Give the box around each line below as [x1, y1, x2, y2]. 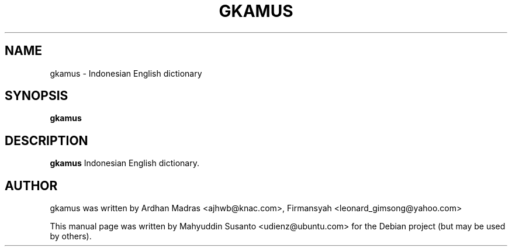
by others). [50, 231, 92, 242]
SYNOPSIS [5, 88, 68, 104]
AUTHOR [5, 178, 58, 193]
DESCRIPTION [5, 133, 88, 148]
